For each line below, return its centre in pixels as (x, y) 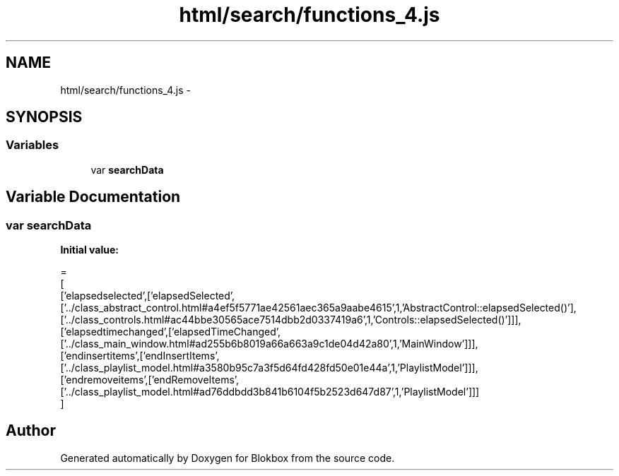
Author (31, 431)
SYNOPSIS (44, 117)
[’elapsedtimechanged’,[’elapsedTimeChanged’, (171, 332)
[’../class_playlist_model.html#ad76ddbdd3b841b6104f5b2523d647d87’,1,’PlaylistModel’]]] (270, 392)
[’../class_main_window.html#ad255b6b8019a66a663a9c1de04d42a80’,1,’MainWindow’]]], (269, 344)
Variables (33, 145)
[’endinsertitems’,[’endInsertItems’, (140, 356)
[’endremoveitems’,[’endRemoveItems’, (150, 380)
